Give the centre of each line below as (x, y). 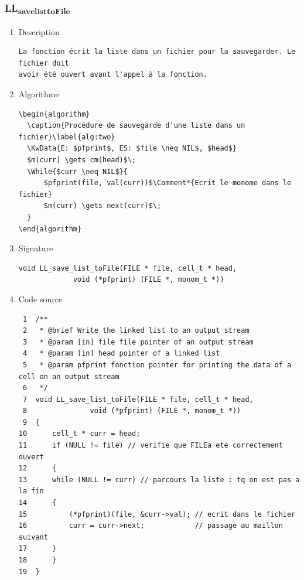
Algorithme (39, 94)
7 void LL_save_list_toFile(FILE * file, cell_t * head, (138, 399)
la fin (31, 491)
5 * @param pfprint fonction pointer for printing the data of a (157, 365)
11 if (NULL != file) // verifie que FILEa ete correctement (151, 446)
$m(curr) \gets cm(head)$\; (82, 160)
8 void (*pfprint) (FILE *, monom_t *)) (132, 411)
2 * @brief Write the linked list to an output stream (136, 331)
